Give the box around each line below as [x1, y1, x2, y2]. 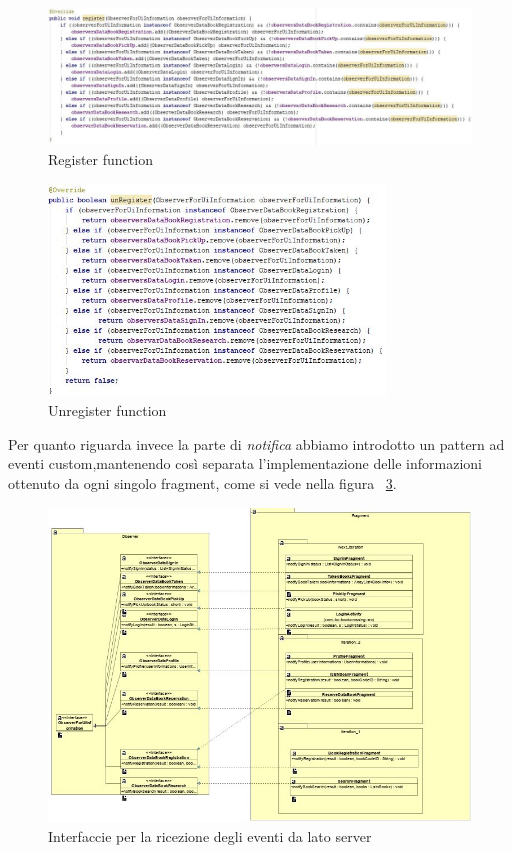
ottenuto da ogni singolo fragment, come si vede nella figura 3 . [8, 472, 397, 493]
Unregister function [48, 400, 167, 421]
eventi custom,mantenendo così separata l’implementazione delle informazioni [8, 453, 482, 474]
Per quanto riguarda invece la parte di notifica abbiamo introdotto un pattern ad [8, 433, 505, 454]
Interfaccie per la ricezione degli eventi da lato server [48, 825, 372, 846]
